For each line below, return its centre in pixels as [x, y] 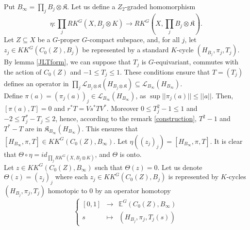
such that [109, 167]
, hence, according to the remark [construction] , [126, 118]
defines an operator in [36, 83]
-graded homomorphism [160, 6]
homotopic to [67, 191]
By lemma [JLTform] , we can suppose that [67, 62]
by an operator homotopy [133, 191]
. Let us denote [180, 167]
